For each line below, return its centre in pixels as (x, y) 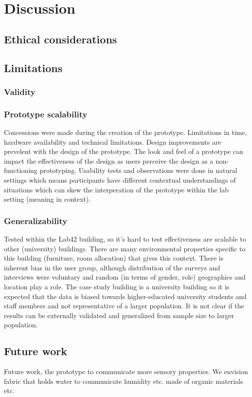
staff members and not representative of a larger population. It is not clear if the (124, 306)
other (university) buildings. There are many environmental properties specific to (125, 248)
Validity (20, 91)
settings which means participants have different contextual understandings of (120, 180)
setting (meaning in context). (47, 199)
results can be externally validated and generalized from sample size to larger (119, 315)
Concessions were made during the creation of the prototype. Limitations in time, (126, 132)
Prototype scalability (46, 114)
